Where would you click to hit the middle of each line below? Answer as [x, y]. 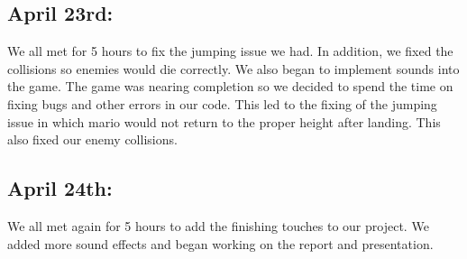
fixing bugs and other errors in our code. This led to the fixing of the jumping [222, 103]
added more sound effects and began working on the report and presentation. [220, 243]
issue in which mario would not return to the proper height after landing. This [224, 121]
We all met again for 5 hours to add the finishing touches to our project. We [218, 225]
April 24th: [60, 188]
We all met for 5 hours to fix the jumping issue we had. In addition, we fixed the [230, 51]
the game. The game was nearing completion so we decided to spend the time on [230, 86]
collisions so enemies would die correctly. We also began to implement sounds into [233, 68]
